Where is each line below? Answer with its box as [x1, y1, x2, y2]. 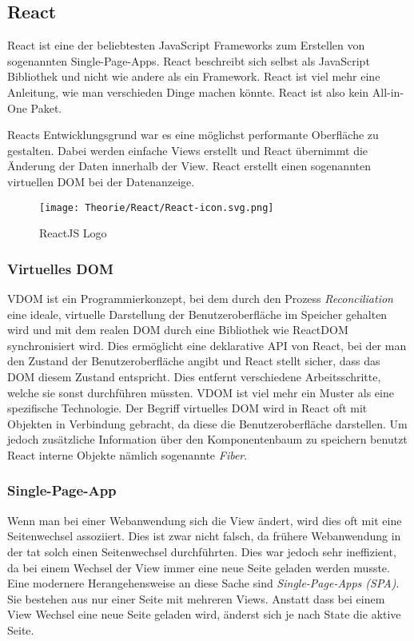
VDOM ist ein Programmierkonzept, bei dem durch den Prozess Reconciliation [7, 290, 393, 307]
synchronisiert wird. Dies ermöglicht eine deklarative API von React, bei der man [7, 336, 407, 353]
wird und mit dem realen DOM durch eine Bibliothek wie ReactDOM [7, 321, 348, 338]
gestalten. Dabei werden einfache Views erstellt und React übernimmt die [7, 141, 368, 158]
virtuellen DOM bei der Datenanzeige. [7, 173, 195, 189]
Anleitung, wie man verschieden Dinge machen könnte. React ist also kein [7, 83, 369, 100]
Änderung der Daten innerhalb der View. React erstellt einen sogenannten [7, 157, 371, 174]
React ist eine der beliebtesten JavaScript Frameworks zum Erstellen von [7, 37, 365, 54]
